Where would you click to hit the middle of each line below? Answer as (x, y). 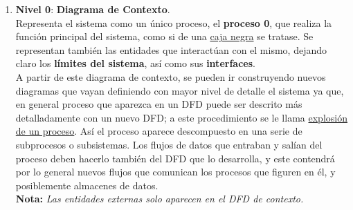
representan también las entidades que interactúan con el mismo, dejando (171, 49)
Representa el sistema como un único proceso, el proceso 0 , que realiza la (174, 22)
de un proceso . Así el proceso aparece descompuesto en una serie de (159, 131)
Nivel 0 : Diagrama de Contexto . (93, 9)
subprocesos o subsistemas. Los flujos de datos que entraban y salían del (169, 144)
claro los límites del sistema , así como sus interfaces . (135, 63)
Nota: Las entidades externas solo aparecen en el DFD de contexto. (160, 199)
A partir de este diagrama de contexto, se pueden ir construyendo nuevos (171, 76)
